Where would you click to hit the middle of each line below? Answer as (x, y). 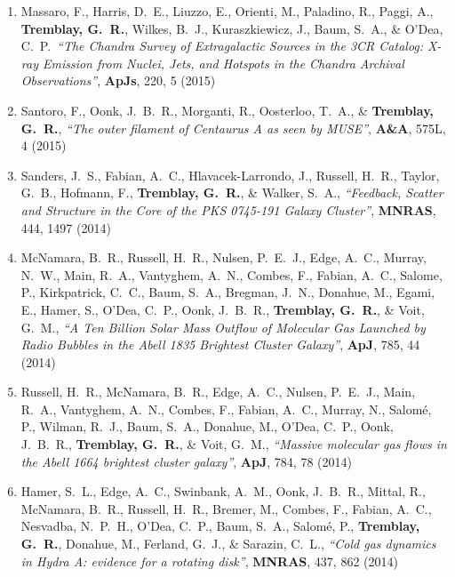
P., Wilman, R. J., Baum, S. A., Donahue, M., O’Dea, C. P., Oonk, (207, 426)
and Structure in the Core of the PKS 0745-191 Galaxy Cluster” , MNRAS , (228, 209)
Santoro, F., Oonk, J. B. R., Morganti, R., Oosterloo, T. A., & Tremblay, (227, 110)
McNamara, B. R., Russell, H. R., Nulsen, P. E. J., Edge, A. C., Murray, (224, 257)
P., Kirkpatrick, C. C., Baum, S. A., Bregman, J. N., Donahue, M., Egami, (228, 292)
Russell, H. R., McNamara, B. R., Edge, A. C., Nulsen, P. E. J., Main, (218, 392)
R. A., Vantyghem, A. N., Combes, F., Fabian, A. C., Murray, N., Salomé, (226, 409)
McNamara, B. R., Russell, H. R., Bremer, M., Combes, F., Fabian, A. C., (226, 508)
